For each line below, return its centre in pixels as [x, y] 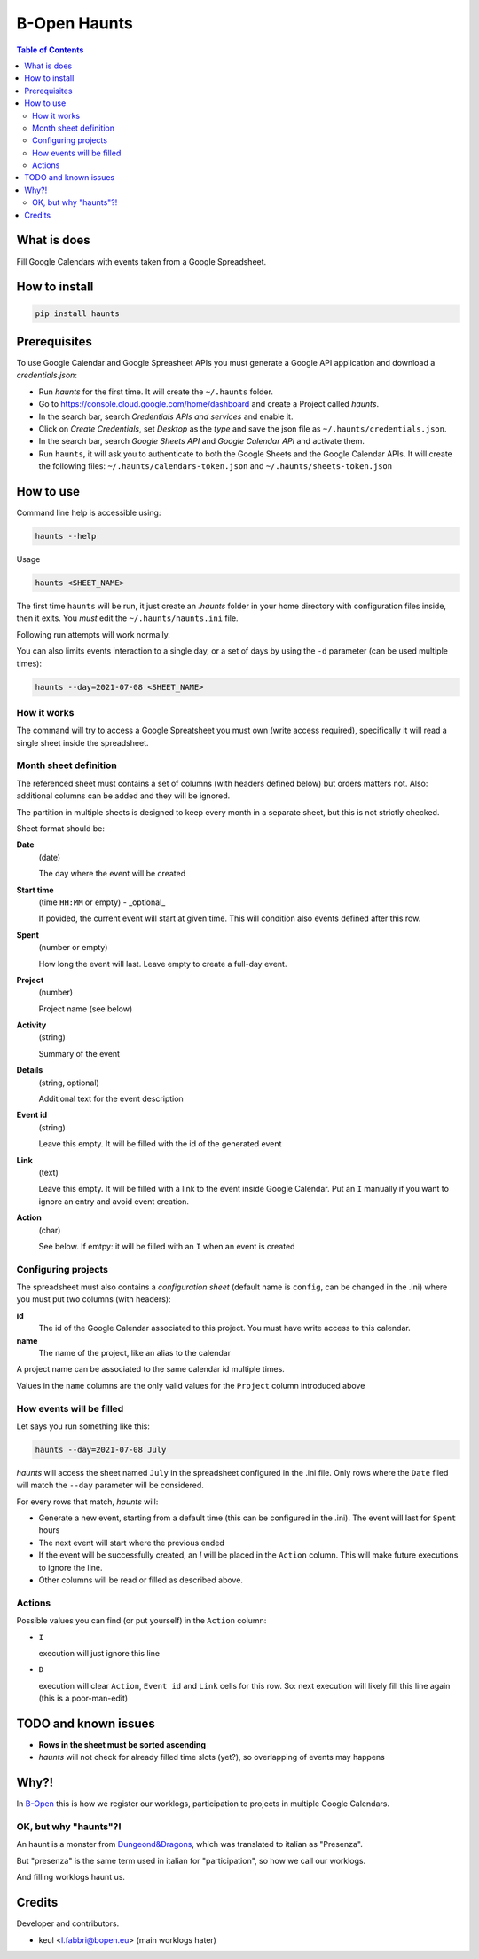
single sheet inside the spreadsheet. [83, 742]
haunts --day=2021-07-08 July [101, 1449]
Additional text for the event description [111, 1099]
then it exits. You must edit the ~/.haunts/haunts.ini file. [127, 618]
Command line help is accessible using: [89, 513]
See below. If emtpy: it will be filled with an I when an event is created [167, 1246]
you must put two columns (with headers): [94, 1299]
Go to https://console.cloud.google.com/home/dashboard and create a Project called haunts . [209, 404]
